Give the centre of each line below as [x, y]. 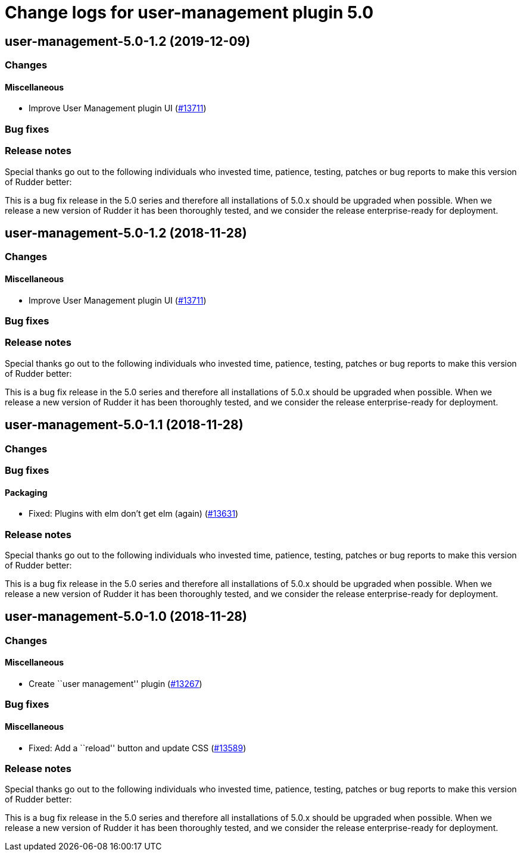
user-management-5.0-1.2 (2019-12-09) [128, 41]
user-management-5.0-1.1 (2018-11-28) [124, 425]
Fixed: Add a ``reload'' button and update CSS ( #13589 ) [138, 748]
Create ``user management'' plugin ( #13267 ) [116, 683]
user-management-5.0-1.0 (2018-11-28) [126, 617]
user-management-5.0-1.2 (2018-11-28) [126, 233]
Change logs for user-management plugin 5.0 [189, 13]
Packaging [26, 492]
